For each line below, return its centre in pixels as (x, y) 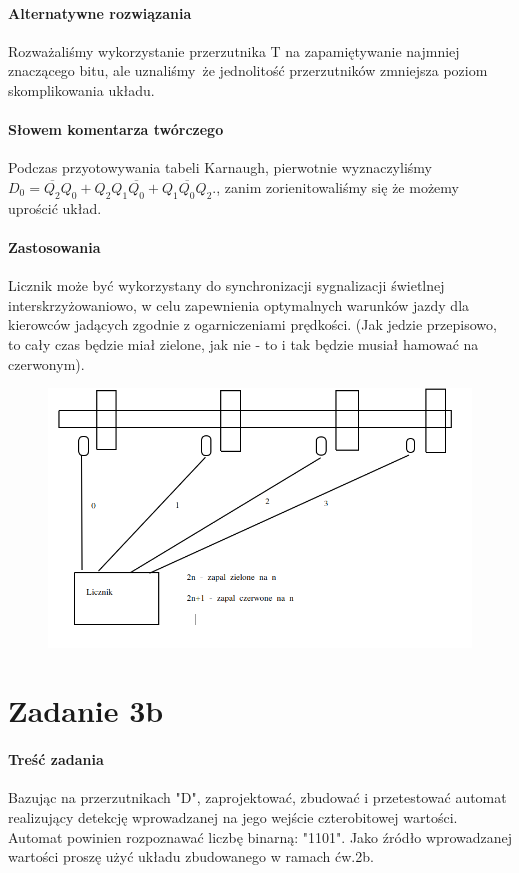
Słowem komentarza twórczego (116, 129)
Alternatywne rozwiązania (100, 12)
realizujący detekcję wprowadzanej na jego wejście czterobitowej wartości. (233, 816)
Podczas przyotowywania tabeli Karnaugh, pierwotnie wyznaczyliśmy (220, 167)
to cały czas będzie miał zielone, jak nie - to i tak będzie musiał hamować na (243, 343)
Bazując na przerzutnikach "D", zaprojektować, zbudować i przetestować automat (257, 797)
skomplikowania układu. (81, 89)
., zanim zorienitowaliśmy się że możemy (335, 186)
